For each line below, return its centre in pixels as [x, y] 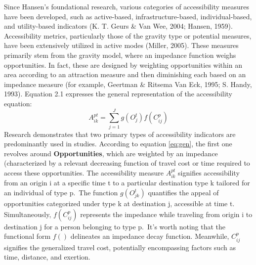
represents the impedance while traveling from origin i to [166, 214]
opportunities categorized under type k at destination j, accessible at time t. [119, 203]
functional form [27, 236]
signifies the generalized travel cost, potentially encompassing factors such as [120, 247]
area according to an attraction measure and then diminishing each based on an [125, 74]
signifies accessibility [209, 173]
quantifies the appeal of [183, 193]
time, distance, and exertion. [47, 257]
